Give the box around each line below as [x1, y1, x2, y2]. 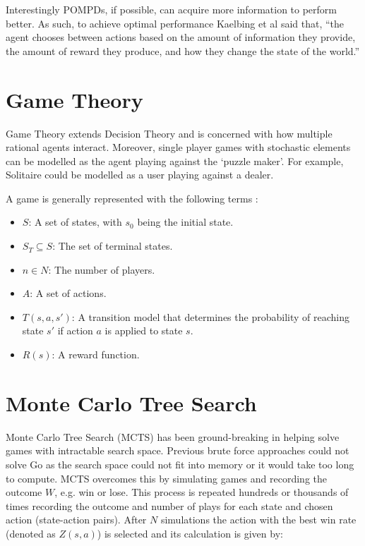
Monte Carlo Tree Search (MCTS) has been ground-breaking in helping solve [6, 429, 340, 444]
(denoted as [6, 526, 56, 540]
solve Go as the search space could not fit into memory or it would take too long [6, 456, 354, 471]
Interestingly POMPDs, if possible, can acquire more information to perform [6, 2, 337, 16]
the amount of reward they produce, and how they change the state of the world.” [6, 43, 360, 58]
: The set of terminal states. [52, 238, 173, 253]
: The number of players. [48, 262, 155, 277]
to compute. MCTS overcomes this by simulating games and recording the [6, 471, 327, 485]
